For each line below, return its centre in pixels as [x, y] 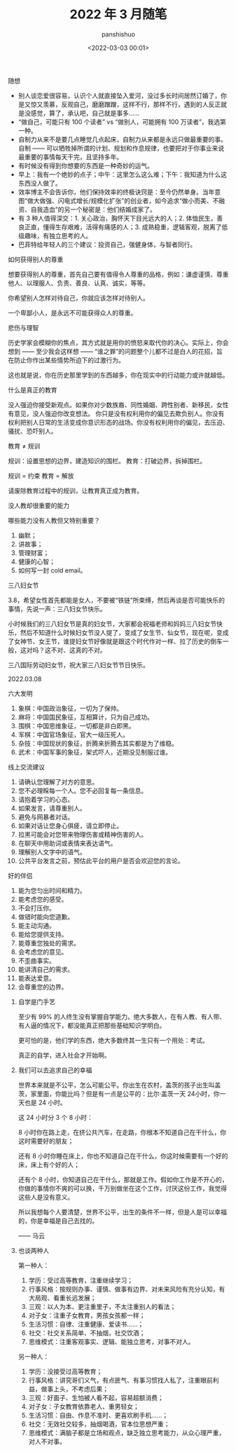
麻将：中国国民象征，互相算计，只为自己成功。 [85, 717]
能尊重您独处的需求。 [49, 943]
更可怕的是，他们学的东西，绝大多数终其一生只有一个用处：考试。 [113, 1040]
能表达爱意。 [36, 978]
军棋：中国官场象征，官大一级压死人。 [73, 734]
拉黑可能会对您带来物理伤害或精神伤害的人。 [83, 834]
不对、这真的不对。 [78, 650]
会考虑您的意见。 [43, 952]
